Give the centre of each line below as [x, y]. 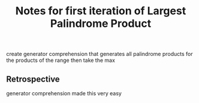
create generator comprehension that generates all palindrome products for [99, 54]
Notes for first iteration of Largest [101, 11]
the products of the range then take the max [61, 60]
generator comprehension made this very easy [64, 93]
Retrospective [33, 79]
